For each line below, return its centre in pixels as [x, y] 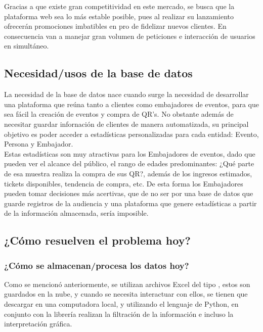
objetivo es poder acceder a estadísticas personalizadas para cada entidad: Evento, [131, 134]
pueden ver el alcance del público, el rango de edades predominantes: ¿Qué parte [129, 163]
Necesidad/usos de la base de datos [98, 73]
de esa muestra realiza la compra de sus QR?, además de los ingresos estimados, [128, 173]
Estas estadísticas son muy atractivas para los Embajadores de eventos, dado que [130, 153]
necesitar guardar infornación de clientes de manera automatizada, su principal [126, 124]
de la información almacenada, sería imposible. [76, 213]
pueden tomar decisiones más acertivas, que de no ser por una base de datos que [129, 193]
